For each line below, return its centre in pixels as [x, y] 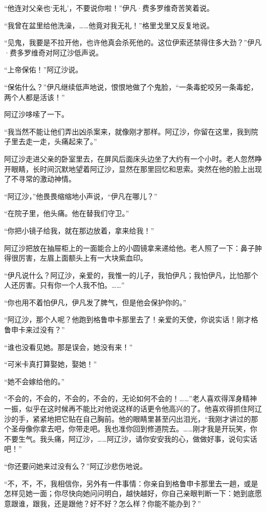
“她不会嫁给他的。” [35, 381]
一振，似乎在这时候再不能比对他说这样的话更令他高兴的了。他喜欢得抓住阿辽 [133, 409]
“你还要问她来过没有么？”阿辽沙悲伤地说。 [76, 466]
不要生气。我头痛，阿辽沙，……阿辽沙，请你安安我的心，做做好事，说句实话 [131, 438]
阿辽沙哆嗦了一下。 [36, 114]
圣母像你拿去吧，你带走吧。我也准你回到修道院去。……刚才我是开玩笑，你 [134, 429]
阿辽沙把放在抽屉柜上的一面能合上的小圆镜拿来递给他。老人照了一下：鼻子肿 [133, 248]
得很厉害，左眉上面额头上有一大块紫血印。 [76, 258]
